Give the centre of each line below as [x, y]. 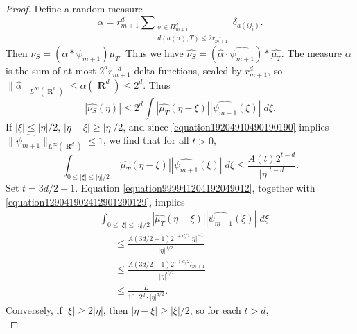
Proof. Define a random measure [74, 8]
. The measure [312, 52]
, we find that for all [146, 140]
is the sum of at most [51, 70]
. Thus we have [151, 52]
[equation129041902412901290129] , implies [95, 201]
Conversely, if [34, 310]
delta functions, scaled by [188, 70]
